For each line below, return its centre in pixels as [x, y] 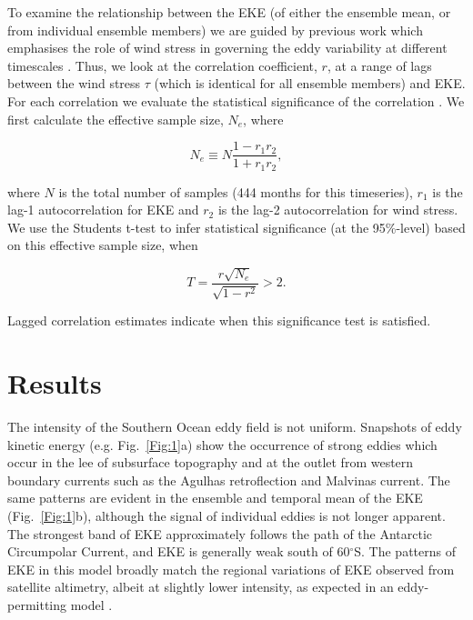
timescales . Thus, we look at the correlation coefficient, [162, 65]
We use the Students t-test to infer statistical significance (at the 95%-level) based [236, 227]
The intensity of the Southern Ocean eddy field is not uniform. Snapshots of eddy [235, 426]
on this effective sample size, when [103, 245]
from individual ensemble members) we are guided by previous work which [215, 30]
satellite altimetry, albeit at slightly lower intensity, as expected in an [201, 587]
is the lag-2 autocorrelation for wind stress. [338, 210]
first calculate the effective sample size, [116, 119]
